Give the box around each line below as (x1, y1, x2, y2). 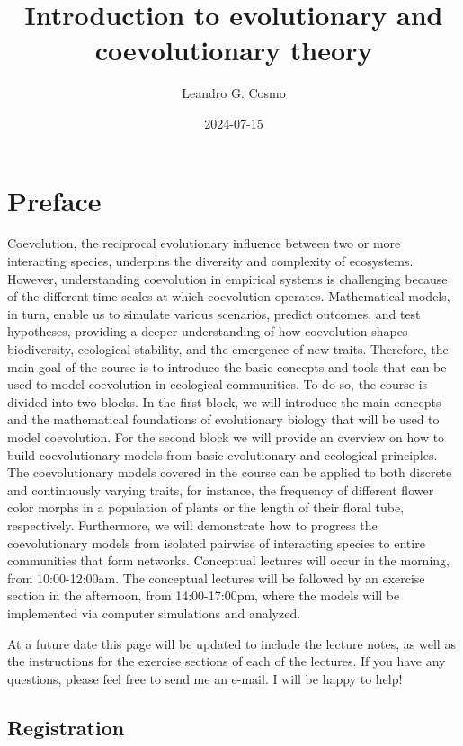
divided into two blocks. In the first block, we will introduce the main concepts (7, 392, 441, 411)
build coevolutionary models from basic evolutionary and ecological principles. (7, 445, 438, 464)
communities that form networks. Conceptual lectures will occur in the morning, (7, 551, 450, 570)
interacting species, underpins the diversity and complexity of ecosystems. (7, 252, 414, 271)
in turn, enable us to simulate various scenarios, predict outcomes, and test (7, 304, 421, 323)
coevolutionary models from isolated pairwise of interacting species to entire (7, 533, 425, 552)
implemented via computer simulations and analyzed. (7, 603, 301, 622)
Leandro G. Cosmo (182, 84, 286, 102)
